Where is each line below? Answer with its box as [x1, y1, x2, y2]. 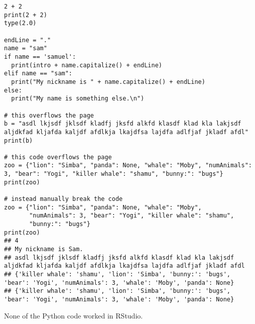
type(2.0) [4, 20, 37, 27]
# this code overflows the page [4, 153, 112, 161]
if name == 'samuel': [4, 53, 76, 60]
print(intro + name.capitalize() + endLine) [11, 61, 162, 69]
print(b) [4, 137, 33, 144]
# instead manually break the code [4, 195, 123, 203]
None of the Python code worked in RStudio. [4, 310, 143, 320]
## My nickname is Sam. [4, 246, 83, 253]
